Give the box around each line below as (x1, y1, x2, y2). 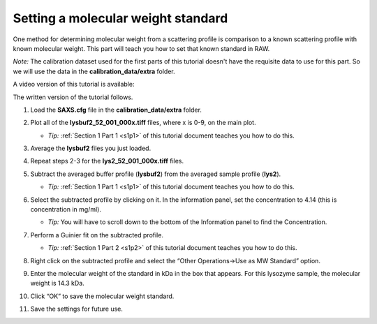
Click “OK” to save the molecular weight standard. (30, 292, 175, 300)
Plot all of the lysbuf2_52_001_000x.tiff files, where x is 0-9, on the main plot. (30, 119, 256, 127)
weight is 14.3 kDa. (30, 279, 85, 288)
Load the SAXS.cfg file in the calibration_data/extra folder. (30, 105, 202, 114)
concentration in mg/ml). (30, 205, 101, 214)
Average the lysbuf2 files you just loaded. (30, 144, 151, 153)
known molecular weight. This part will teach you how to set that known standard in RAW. (13, 44, 270, 52)
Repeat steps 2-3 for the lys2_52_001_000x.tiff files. (30, 157, 184, 165)
